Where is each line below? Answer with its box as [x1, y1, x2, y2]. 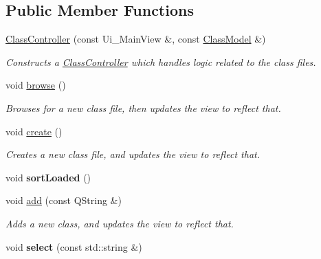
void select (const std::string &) [5, 239, 142, 254]
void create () [5, 124, 63, 138]
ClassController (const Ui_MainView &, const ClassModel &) [5, 32, 266, 46]
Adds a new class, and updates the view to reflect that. [5, 216, 234, 230]
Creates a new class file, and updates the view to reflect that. [5, 147, 260, 161]
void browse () [5, 78, 66, 92]
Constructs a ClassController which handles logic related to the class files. [5, 54, 316, 69]
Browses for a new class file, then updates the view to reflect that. [5, 100, 281, 115]
